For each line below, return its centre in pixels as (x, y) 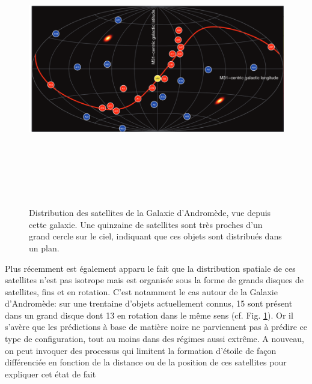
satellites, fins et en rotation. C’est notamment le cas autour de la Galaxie (141, 291)
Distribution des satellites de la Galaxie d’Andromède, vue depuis (150, 213)
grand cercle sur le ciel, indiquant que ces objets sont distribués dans (155, 236)
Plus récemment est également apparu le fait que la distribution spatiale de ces (150, 268)
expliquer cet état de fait (50, 373)
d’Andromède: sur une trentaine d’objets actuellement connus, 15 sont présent (149, 303)
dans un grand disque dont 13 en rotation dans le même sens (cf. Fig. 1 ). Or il (149, 315)
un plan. (44, 247)
